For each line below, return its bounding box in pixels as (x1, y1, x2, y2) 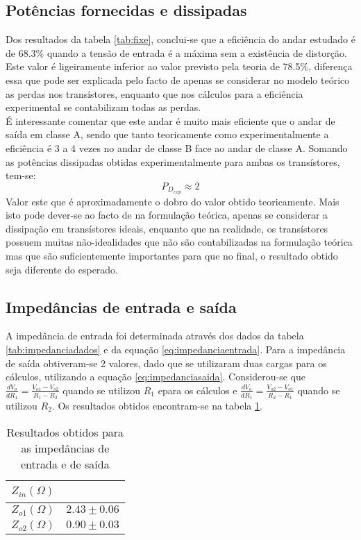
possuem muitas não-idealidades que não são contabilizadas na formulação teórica (6, 235, 353, 249)
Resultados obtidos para (6, 423, 124, 440)
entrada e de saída (21, 455, 110, 472)
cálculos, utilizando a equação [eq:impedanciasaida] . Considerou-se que (6, 369, 306, 384)
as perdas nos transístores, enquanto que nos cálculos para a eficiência (6, 86, 303, 101)
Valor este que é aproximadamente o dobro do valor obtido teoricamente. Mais (6, 194, 339, 208)
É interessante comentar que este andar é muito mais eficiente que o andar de (6, 113, 335, 128)
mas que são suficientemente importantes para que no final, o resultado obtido (6, 248, 338, 262)
